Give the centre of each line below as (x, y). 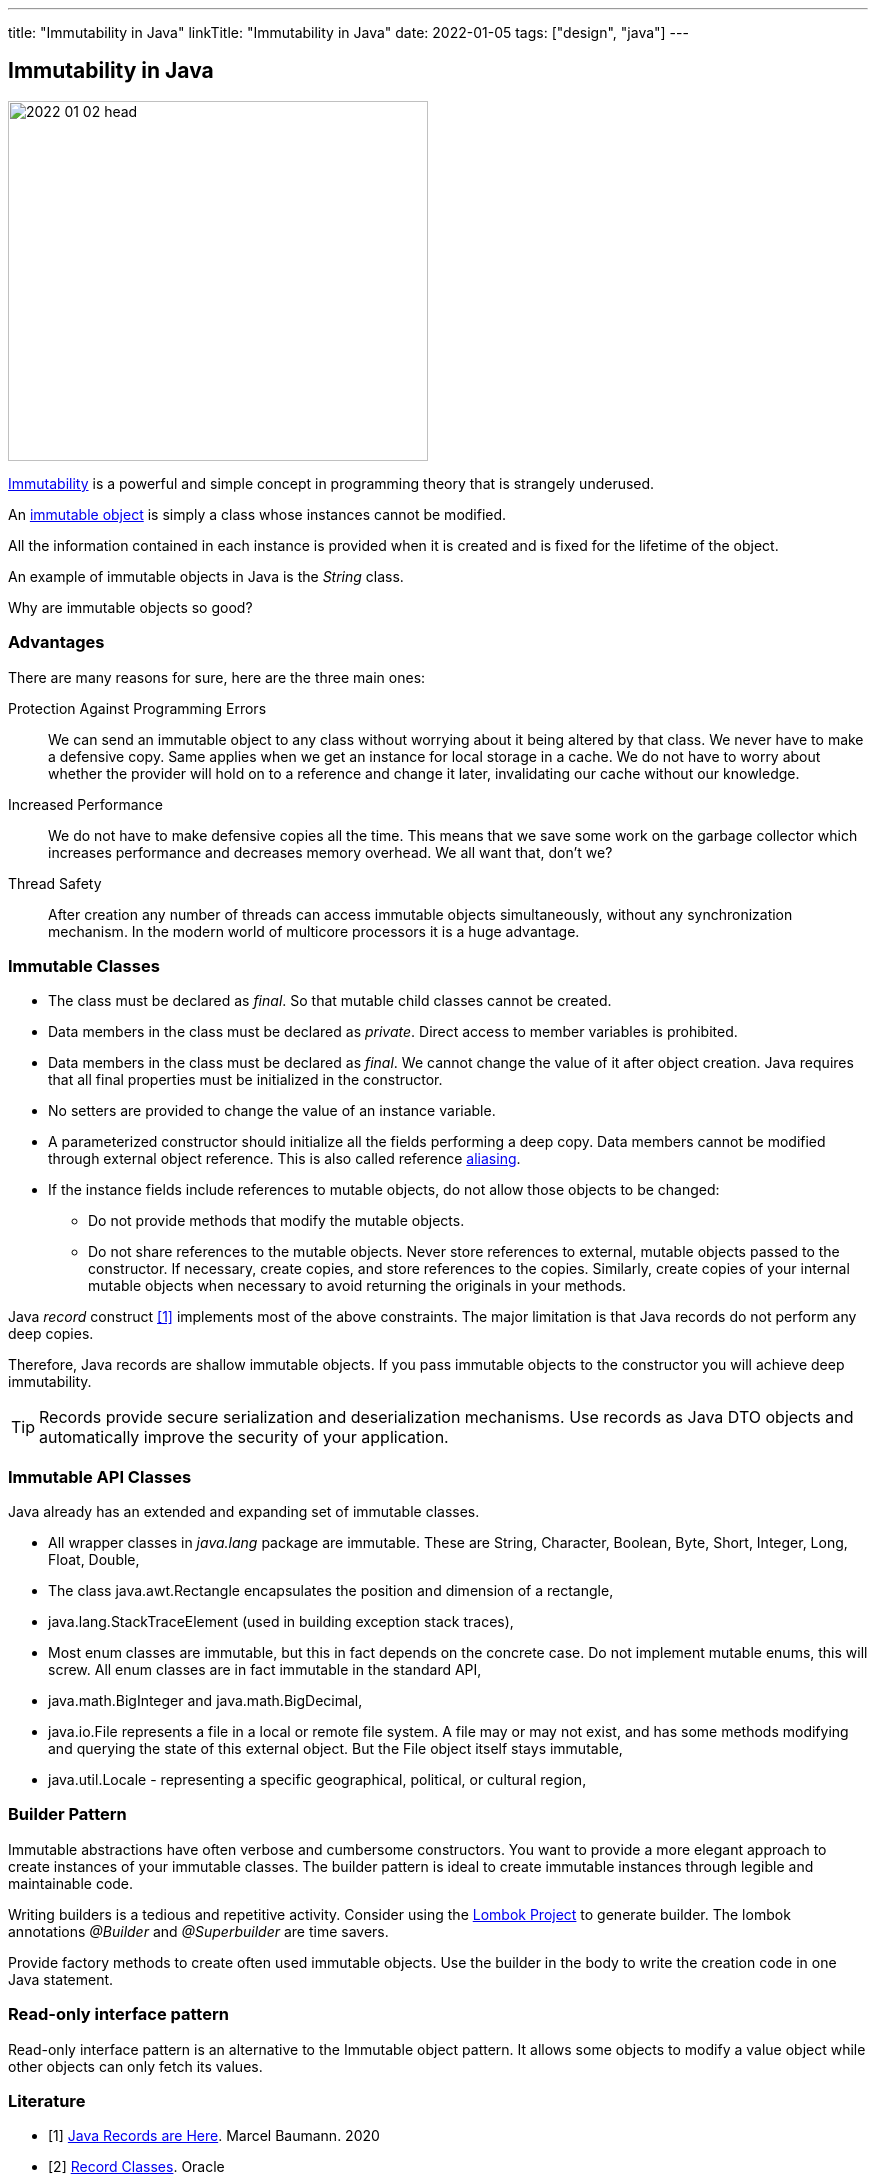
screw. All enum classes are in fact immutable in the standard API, (265, 1670)
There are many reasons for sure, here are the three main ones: (217, 677)
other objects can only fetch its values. (135, 2066)
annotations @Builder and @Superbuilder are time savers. (198, 1931)
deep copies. (51, 1334)
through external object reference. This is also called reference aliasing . (284, 1159)
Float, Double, (94, 1560)
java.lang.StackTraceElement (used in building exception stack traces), (281, 1622)
